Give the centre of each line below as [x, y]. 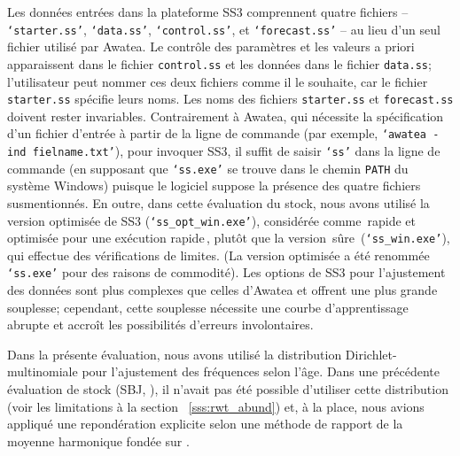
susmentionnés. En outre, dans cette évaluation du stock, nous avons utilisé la [218, 202]
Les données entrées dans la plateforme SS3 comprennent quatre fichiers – [208, 12]
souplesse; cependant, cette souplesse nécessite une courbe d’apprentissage [208, 307]
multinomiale [43, 371]
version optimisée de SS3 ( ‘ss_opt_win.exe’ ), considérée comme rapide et [211, 220]
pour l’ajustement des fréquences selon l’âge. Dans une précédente [261, 371]
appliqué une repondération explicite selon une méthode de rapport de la [205, 424]
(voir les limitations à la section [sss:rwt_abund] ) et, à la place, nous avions [216, 406]
